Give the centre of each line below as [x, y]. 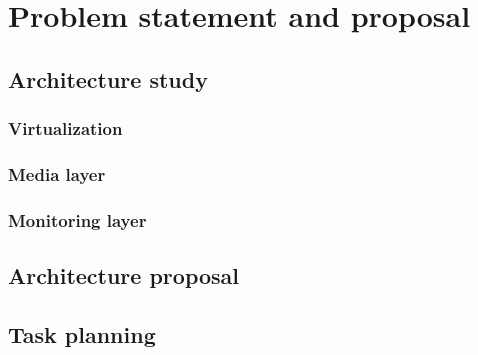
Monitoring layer [77, 219]
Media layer [57, 173]
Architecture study [108, 78]
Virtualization [65, 128]
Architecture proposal [124, 275]
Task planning [82, 333]
